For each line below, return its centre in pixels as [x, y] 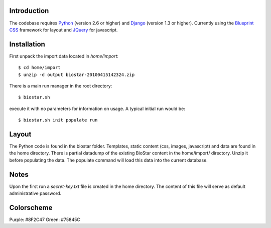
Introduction [29, 11]
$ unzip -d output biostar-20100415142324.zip [77, 74]
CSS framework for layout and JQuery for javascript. [63, 29]
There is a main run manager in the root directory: [61, 85]
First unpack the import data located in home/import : [64, 56]
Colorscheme [31, 207]
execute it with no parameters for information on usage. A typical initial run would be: [97, 108]
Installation [27, 44]
